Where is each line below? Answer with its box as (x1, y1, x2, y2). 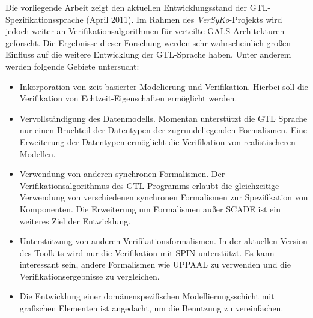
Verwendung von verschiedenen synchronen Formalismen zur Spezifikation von (19, 191, 308, 203)
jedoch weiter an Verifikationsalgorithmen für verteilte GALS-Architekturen (5, 25, 285, 37)
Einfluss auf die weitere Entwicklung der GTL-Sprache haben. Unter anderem (5, 48, 291, 61)
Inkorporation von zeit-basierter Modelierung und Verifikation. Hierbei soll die (19, 80, 308, 92)
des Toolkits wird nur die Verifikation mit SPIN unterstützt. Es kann (19, 246, 275, 259)
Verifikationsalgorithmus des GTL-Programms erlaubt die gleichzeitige (19, 179, 279, 191)
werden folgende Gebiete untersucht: (5, 59, 139, 72)
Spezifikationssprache (5, 13, 84, 25)
